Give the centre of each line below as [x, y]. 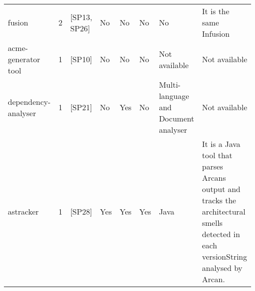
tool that [217, 155]
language [174, 96]
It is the [216, 11]
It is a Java [221, 144]
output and [221, 189]
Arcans [214, 178]
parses [212, 166]
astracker [23, 211]
